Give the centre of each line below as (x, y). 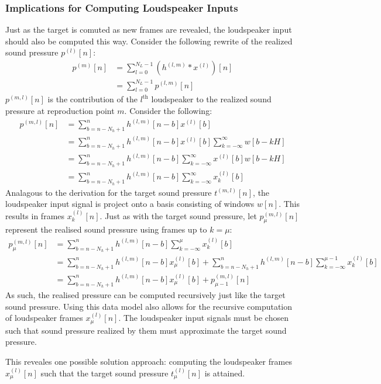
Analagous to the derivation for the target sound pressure (109, 192)
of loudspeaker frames (44, 318)
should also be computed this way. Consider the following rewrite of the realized (149, 41)
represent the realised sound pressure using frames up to (106, 229)
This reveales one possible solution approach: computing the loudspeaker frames (149, 361)
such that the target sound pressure (104, 373)
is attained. (225, 373)
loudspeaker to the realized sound (211, 99)
